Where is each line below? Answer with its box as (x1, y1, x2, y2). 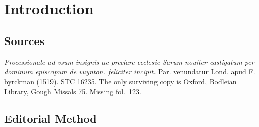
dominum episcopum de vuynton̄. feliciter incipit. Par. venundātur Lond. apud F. (4, 66, 255, 77)
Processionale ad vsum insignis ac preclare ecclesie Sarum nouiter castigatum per (4, 56, 254, 67)
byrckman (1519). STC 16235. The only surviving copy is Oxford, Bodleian (4, 76, 237, 87)
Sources (4, 32, 45, 48)
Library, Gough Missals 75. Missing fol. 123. (4, 86, 141, 97)
